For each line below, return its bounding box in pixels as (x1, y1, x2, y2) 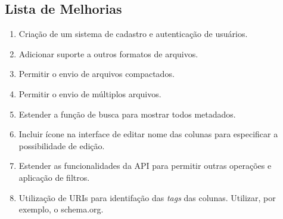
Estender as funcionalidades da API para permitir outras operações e (18, 159, 272, 172)
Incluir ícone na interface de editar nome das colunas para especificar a (18, 128, 278, 140)
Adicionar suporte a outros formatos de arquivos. (18, 47, 198, 60)
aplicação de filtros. (18, 171, 90, 183)
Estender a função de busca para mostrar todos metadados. (18, 107, 236, 120)
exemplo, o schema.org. (18, 203, 104, 215)
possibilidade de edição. (18, 139, 105, 152)
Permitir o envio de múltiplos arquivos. (18, 87, 161, 100)
